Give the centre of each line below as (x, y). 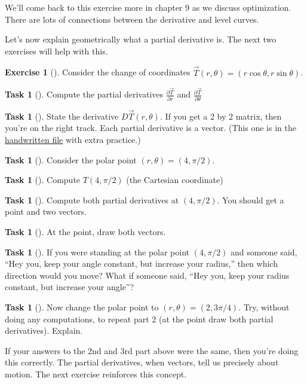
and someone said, (264, 252)
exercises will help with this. (56, 51)
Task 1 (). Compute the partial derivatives (84, 94)
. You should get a (251, 199)
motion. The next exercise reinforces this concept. (96, 374)
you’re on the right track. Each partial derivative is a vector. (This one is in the (151, 128)
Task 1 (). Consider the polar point (71, 159)
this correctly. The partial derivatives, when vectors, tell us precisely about (142, 362)
